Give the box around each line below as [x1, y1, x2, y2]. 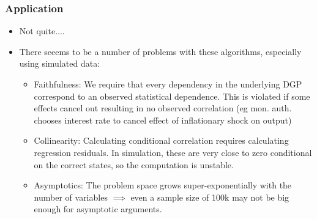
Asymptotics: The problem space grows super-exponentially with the [34, 179, 292, 191]
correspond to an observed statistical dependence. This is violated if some [34, 89, 310, 102]
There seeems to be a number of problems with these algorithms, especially [19, 45, 302, 58]
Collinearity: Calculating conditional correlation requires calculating [34, 134, 289, 147]
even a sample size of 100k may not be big [130, 190, 289, 203]
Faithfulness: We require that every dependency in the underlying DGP [34, 78, 302, 90]
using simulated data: [19, 57, 100, 70]
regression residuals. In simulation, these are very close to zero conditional [34, 146, 312, 158]
